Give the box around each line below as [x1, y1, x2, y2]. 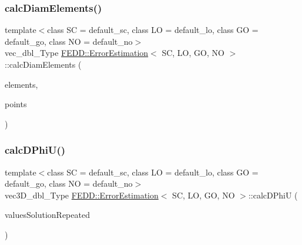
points [5, 98, 27, 110]
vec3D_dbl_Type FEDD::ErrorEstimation [5, 188, 159, 201]
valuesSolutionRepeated [5, 208, 90, 221]
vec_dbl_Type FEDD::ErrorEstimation [5, 47, 149, 59]
